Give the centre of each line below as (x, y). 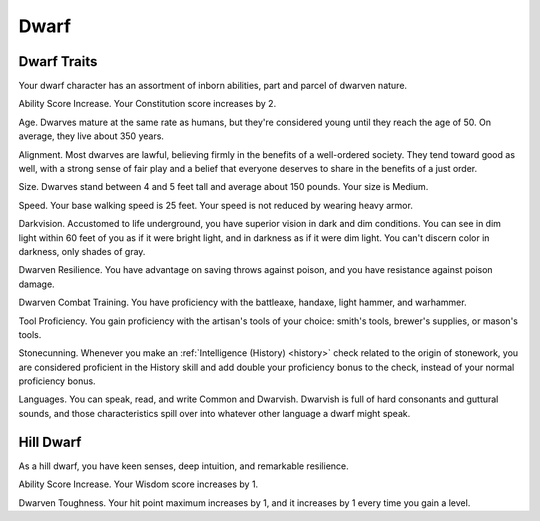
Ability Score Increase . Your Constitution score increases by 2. (147, 104)
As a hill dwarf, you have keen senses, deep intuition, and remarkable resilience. (183, 466)
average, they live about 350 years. (91, 136)
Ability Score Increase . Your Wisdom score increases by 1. (138, 484)
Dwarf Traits (58, 61)
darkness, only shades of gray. (82, 251)
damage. (36, 284)
